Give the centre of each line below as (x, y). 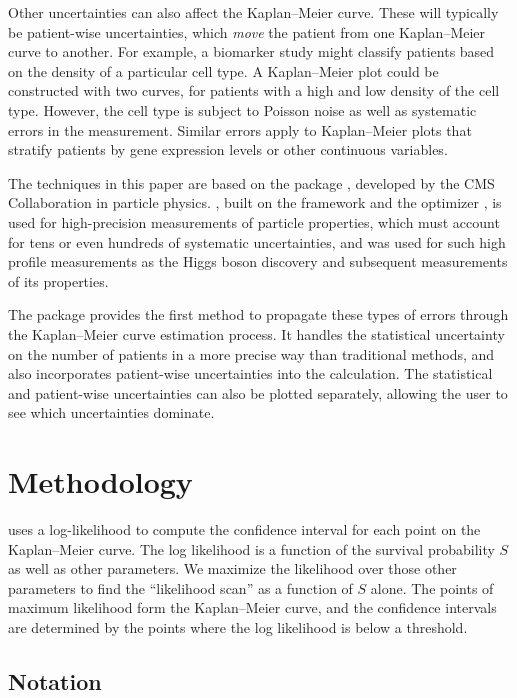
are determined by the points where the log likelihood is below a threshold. (238, 626)
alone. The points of (432, 587)
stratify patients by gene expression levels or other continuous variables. (228, 149)
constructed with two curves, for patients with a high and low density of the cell (254, 90)
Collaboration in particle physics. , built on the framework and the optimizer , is (255, 202)
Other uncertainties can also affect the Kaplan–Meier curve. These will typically (253, 12)
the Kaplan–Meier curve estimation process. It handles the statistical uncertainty (256, 333)
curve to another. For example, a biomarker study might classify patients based (251, 51)
